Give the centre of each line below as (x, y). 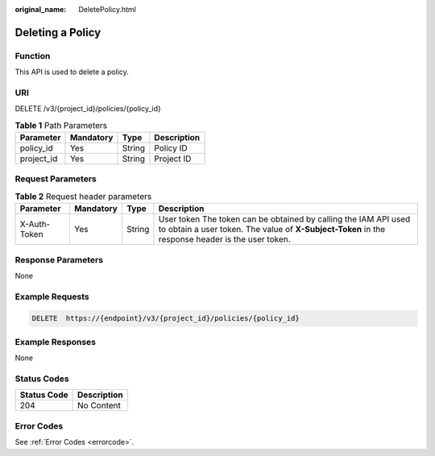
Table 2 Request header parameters (83, 196)
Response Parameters (59, 259)
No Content (99, 405)
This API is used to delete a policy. (72, 72)
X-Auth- (35, 224)
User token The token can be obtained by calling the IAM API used (284, 219)
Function (33, 56)
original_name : (41, 9)
